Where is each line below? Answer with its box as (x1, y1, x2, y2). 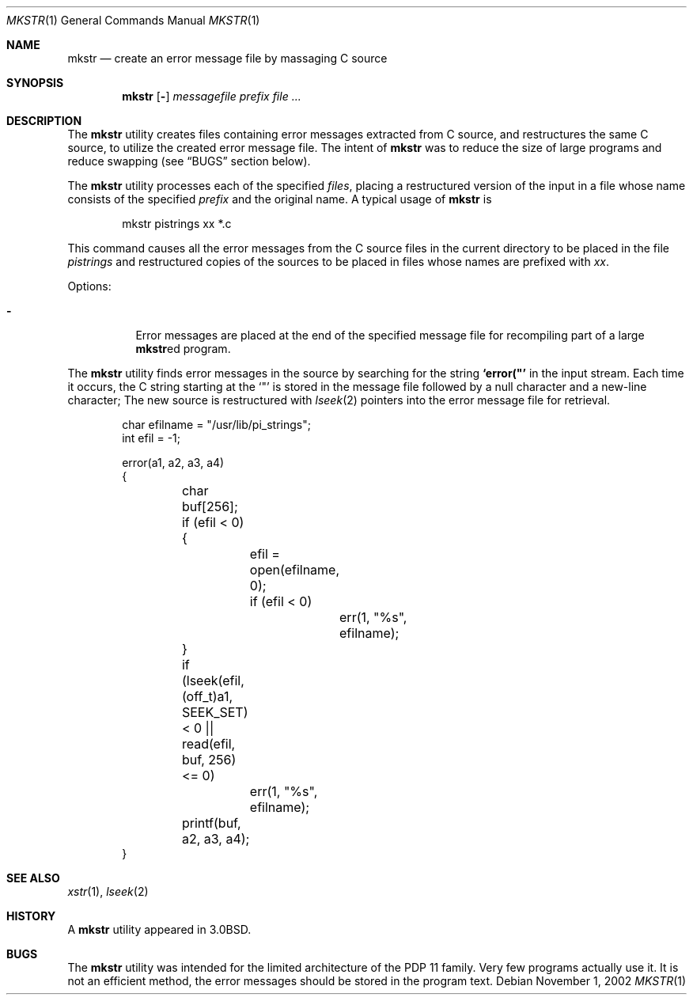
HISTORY (6, 909, 56, 923)
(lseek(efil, (181, 673, 244, 688)
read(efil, (181, 736, 236, 752)
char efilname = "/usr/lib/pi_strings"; (122, 418, 311, 431)
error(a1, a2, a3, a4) (122, 456, 225, 469)
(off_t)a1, (181, 688, 233, 704)
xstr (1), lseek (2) (67, 885, 149, 898)
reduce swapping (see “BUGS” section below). (67, 154, 311, 168)
